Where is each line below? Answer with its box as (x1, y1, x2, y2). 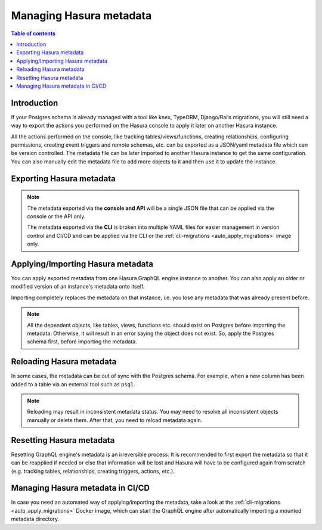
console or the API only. (27, 212, 86, 220)
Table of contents (11, 30, 56, 37)
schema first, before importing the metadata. (27, 338, 137, 345)
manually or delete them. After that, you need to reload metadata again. (27, 416, 203, 423)
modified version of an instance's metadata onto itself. (11, 283, 145, 290)
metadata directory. (11, 516, 60, 523)
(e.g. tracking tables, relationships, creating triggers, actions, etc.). (11, 467, 175, 475)
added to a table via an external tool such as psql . (11, 380, 135, 388)
